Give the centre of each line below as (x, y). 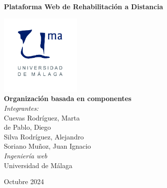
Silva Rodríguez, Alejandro (44, 136)
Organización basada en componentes (68, 98)
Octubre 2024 (24, 181)
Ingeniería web (26, 155)
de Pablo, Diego (27, 127)
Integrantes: (21, 108)
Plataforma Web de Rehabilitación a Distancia (83, 6)
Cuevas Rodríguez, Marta (42, 117)
